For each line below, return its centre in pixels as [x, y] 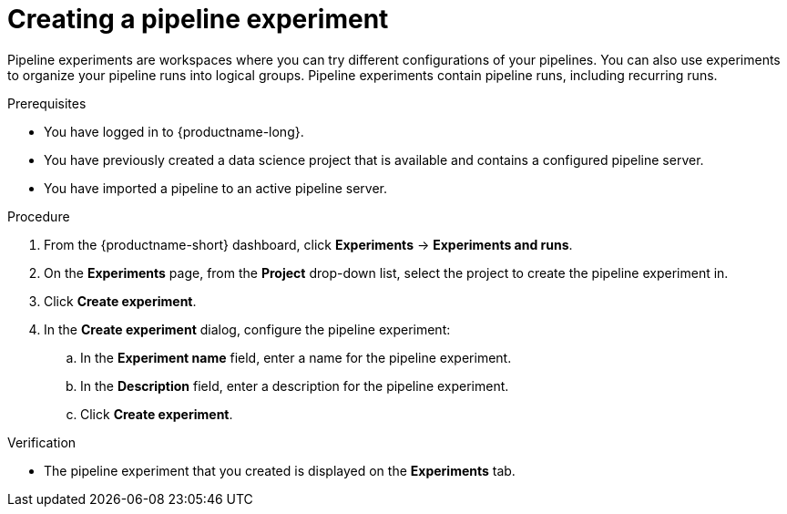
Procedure [39, 216]
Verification [42, 442]
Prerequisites [47, 103]
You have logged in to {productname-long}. [174, 131]
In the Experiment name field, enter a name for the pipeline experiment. [296, 357]
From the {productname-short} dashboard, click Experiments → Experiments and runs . [308, 244]
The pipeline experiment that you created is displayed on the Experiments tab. [280, 470]
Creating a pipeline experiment [198, 19]
